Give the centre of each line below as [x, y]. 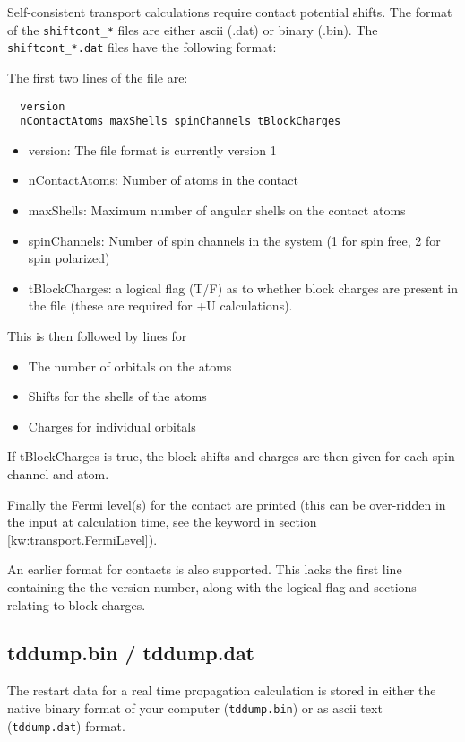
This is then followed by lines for [97, 335]
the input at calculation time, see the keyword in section [162, 522]
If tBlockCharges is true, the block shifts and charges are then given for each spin [231, 456]
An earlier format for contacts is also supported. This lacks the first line [205, 569]
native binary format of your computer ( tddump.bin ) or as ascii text [195, 707]
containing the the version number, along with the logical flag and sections [212, 586]
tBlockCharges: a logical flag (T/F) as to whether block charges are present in [243, 288]
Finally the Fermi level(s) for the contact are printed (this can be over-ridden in [227, 504]
